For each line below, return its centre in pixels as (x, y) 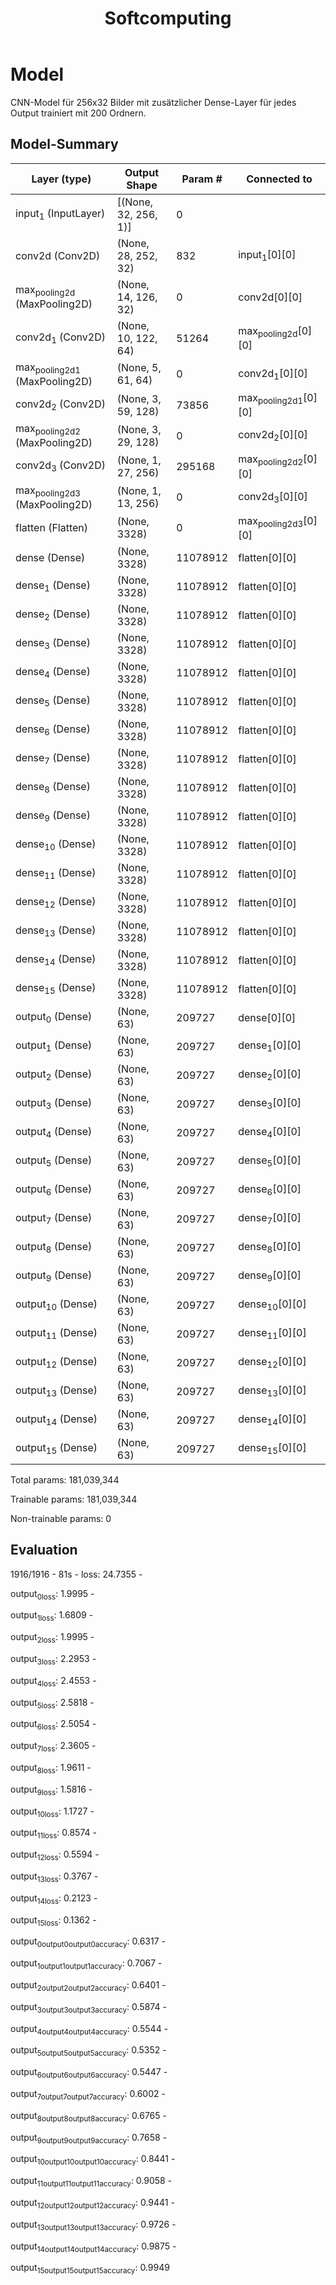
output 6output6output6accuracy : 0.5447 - (89, 2073)
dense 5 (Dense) (53, 701)
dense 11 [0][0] (272, 1334)
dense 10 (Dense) (56, 845)
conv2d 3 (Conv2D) (60, 466)
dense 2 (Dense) (53, 615)
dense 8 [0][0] (270, 1248)
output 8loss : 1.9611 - (51, 1769)
